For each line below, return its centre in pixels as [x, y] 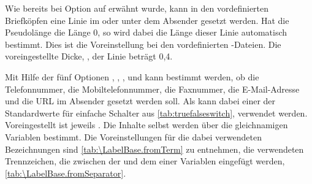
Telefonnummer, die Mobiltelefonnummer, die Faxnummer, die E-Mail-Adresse [152, 89]
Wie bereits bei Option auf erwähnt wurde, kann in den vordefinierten [137, 8]
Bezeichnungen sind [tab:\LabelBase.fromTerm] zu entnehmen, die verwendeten [154, 149]
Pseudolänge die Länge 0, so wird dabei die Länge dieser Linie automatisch [146, 32]
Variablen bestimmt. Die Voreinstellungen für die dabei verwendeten [133, 136]
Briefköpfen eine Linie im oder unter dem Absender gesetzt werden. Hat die [147, 20]
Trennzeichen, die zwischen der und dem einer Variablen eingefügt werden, [145, 161]
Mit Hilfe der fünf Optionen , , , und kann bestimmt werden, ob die [132, 76]
